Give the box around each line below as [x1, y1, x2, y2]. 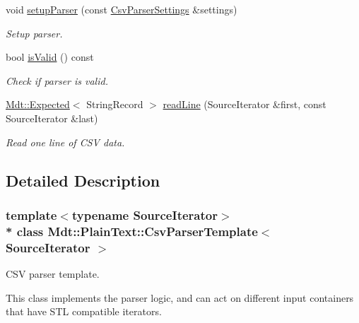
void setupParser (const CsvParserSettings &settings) [6, 2, 237, 16]
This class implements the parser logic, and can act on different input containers [6, 290, 354, 305]
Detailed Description [6, 169, 160, 191]
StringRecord [86, 97, 143, 112]
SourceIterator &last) [6, 110, 98, 125]
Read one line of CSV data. [6, 134, 125, 149]
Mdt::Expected [6, 97, 70, 112]
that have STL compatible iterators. [6, 304, 162, 319]
